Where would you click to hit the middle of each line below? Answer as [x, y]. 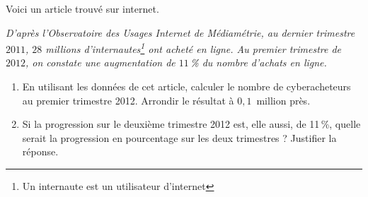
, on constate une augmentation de [100, 62]
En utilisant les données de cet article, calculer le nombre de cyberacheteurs [186, 86]
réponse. [40, 151]
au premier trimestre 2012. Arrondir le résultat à [128, 100]
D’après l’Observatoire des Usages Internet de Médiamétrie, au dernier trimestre [180, 32]
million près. [283, 100]
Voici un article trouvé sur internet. [82, 8]
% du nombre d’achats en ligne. [259, 62]
